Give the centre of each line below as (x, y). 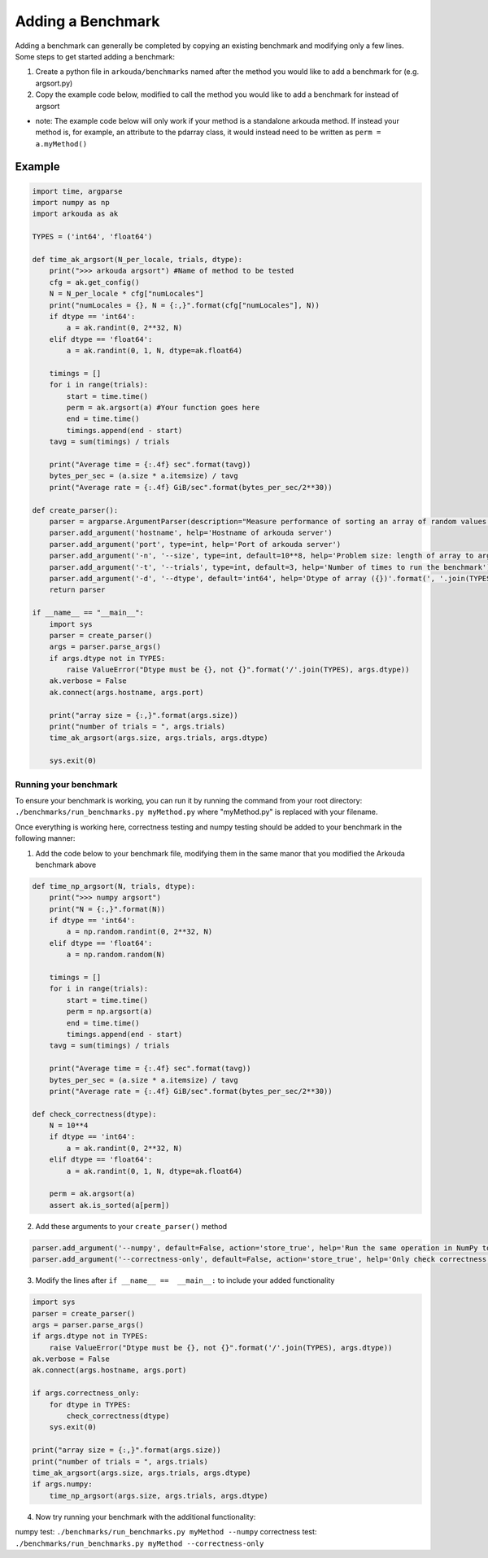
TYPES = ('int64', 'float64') (92, 237)
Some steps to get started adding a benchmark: (95, 56)
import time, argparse (77, 191)
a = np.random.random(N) (116, 955)
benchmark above (66, 864)
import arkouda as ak (75, 214)
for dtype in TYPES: (90, 1405)
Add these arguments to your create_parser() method (131, 1226)
